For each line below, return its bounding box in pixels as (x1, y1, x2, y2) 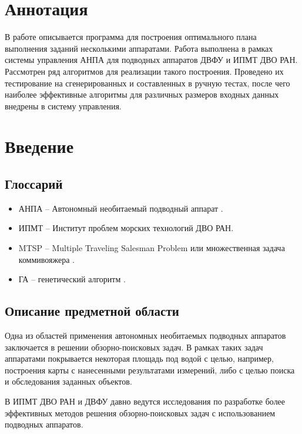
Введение (5, 134, 74, 158)
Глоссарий (5, 175, 63, 193)
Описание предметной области (5, 302, 179, 320)
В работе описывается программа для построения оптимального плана (5, 31, 257, 43)
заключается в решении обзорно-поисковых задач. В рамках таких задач (5, 340, 263, 353)
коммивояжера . (18, 253, 75, 265)
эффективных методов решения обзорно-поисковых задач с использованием (5, 406, 276, 419)
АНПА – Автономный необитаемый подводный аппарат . (18, 202, 223, 214)
